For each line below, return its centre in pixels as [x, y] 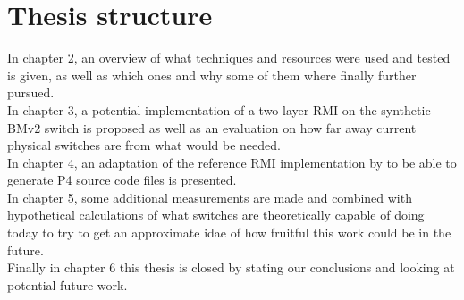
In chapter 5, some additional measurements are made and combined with [210, 197]
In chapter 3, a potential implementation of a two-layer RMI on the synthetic [219, 109]
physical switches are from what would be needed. [144, 145]
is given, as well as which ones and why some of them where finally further [212, 75]
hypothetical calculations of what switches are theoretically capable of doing [216, 215]
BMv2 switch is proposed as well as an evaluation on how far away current [212, 127]
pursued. [31, 92]
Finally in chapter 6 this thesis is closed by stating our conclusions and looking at [231, 267]
